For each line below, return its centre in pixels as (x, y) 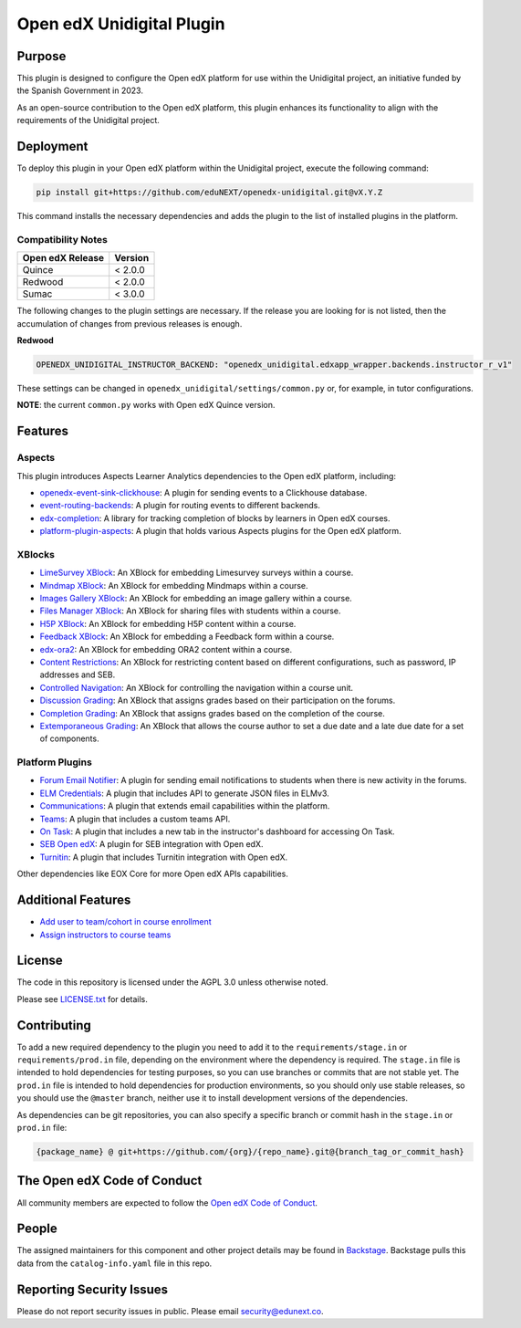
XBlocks (36, 554)
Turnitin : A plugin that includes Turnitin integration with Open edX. (164, 857)
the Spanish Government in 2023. (80, 90)
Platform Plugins (55, 762)
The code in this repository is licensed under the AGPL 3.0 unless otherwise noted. (172, 982)
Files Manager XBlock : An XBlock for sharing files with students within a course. (190, 611)
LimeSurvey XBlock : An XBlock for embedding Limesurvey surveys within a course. (197, 573)
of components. (69, 738)
